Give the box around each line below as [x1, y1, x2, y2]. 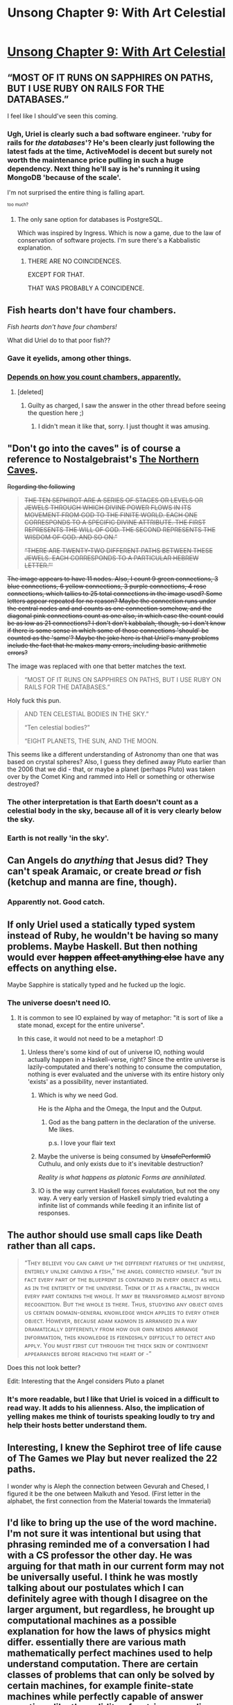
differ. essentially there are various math [7, 1636, 187, 1649]
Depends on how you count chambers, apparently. [7, 372, 182, 382]
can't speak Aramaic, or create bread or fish [7, 866, 202, 878]
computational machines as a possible [7, 1615, 177, 1626]
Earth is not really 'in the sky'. [7, 833, 110, 843]
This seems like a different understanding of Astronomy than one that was [7, 750, 219, 759]
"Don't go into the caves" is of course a [7, 442, 181, 454]
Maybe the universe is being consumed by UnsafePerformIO [37, 1152, 212, 1161]
